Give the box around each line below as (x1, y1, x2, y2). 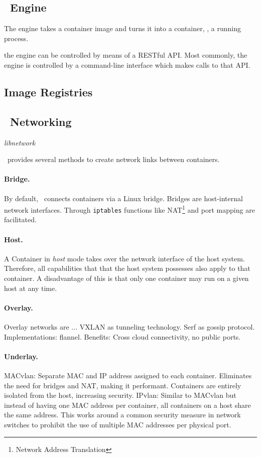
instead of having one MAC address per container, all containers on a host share (4, 399, 251, 410)
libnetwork (4, 137, 36, 147)
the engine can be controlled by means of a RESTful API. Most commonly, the (4, 50, 247, 60)
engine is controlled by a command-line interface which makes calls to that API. (4, 59, 250, 70)
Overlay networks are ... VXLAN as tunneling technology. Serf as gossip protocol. (4, 322, 255, 332)
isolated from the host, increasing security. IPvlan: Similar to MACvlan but (4, 390, 236, 400)
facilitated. (4, 214, 37, 225)
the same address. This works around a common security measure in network (4, 409, 241, 420)
